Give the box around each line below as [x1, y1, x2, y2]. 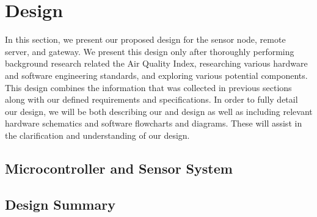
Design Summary [5, 194, 115, 213]
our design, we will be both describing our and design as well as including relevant [5, 105, 313, 117]
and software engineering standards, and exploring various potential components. [5, 68, 308, 81]
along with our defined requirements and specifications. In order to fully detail [5, 93, 298, 106]
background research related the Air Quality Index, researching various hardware [5, 57, 308, 70]
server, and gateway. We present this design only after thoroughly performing [5, 45, 294, 57]
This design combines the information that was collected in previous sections [5, 81, 292, 94]
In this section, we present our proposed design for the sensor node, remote [5, 33, 286, 46]
